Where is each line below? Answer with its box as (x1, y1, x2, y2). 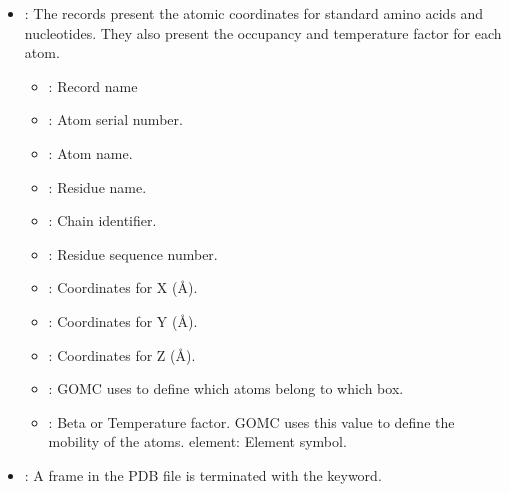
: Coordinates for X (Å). (48, 277, 198, 298)
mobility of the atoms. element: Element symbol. (48, 431, 347, 452)
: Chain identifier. (48, 210, 157, 231)
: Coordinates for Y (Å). (48, 310, 198, 331)
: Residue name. (48, 176, 147, 197)
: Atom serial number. (48, 109, 183, 130)
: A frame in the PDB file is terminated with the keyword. (24, 464, 382, 485)
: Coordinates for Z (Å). (48, 344, 196, 365)
